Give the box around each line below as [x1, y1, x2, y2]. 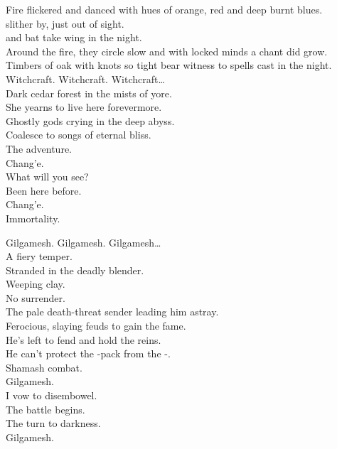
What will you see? [6, 169, 89, 184]
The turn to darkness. [6, 416, 101, 431]
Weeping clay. [6, 276, 65, 291]
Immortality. [6, 210, 60, 225]
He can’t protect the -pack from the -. [6, 346, 171, 361]
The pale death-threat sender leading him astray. [6, 304, 219, 319]
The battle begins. [6, 401, 85, 416]
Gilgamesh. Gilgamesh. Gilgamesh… [6, 234, 161, 249]
